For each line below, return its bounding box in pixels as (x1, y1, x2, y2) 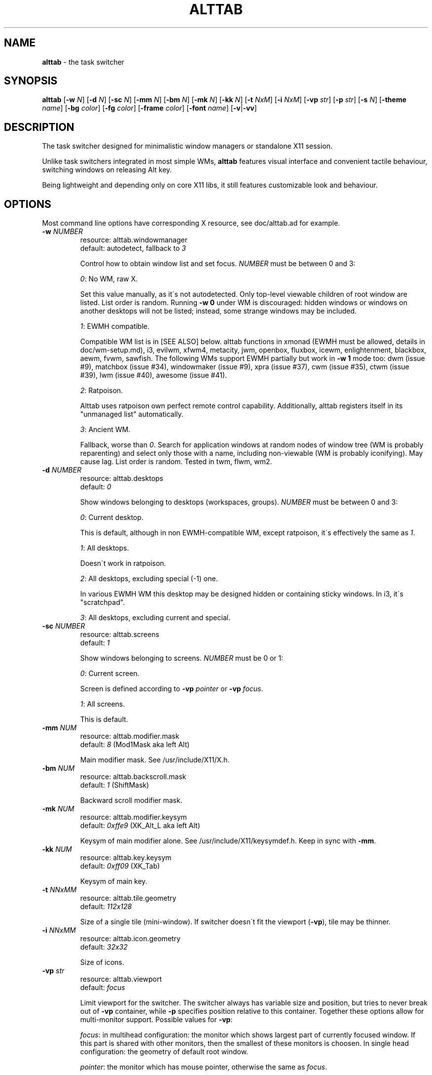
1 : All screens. (80, 700, 125, 709)
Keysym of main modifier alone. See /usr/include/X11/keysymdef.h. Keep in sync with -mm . (80, 836, 376, 845)
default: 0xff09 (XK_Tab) (80, 862, 160, 871)
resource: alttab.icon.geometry (80, 934, 180, 943)
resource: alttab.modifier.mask (80, 732, 180, 741)
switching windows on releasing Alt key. (42, 165, 172, 174)
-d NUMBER (42, 466, 81, 475)
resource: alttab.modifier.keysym (80, 813, 187, 822)
